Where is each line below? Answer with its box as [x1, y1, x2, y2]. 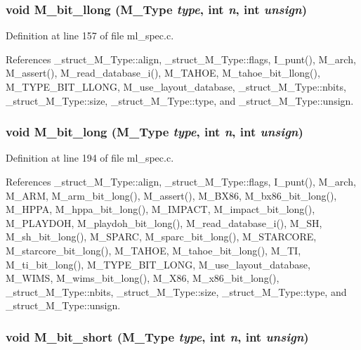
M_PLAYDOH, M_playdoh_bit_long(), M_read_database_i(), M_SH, [6, 215, 322, 230]
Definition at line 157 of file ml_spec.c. [6, 28, 174, 43]
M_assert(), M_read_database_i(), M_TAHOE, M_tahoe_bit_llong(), [6, 65, 320, 80]
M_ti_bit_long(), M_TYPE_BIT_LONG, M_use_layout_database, [6, 257, 310, 271]
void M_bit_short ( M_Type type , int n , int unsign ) [6, 328, 309, 345]
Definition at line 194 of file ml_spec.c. [6, 150, 174, 165]
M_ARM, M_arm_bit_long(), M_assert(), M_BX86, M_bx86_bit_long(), [6, 188, 337, 202]
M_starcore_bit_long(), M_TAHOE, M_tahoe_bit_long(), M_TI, [6, 242, 301, 257]
